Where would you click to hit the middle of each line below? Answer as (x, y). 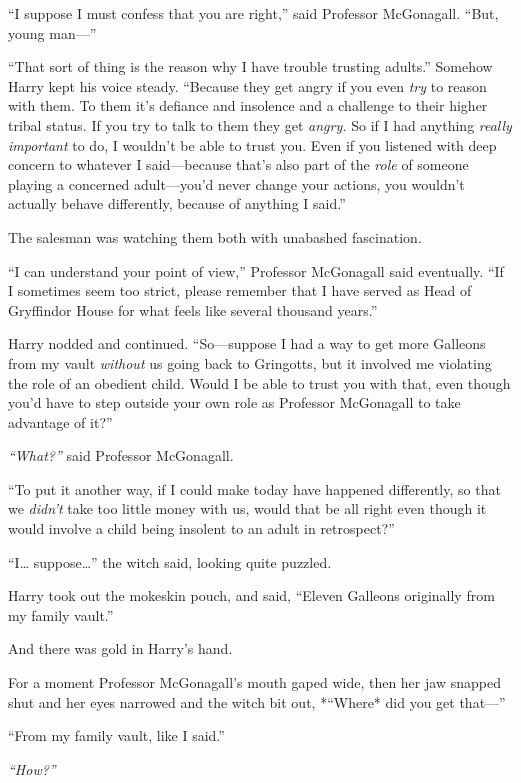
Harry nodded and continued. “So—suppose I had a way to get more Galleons (247, 343)
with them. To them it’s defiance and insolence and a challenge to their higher (248, 105)
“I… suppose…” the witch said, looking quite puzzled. (170, 561)
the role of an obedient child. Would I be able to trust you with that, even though (259, 382)
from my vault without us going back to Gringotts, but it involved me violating (250, 362)
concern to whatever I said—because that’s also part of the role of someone (238, 164)
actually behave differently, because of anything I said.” (177, 203)
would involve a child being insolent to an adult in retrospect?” (201, 528)
